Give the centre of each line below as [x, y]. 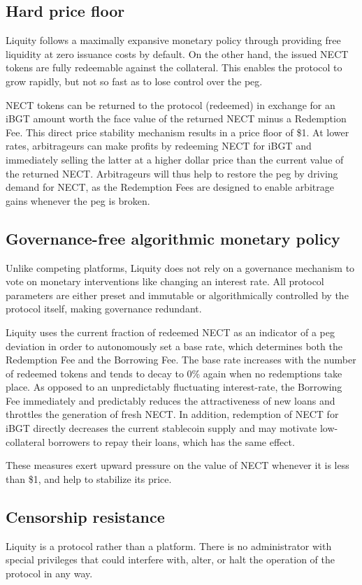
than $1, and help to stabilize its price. [89, 478]
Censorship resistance [85, 516]
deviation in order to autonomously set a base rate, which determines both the [174, 346]
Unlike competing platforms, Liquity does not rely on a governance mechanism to [180, 267]
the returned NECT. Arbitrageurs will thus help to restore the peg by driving [172, 173]
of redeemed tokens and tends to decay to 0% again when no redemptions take [174, 373]
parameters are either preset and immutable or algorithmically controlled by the [177, 295]
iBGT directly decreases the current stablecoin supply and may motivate [161, 428]
